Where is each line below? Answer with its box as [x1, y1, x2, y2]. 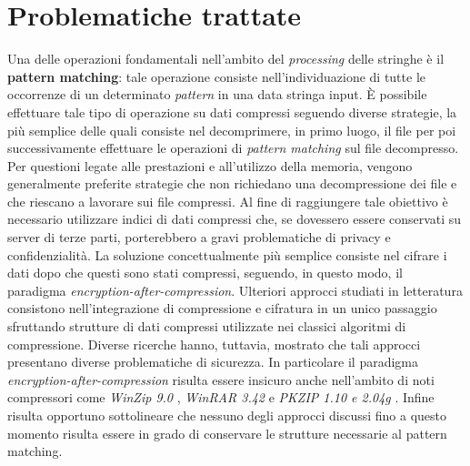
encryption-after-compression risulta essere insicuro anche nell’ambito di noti [7, 370, 435, 389]
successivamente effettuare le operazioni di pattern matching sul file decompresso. [7, 138, 459, 157]
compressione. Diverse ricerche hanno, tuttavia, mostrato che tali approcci [7, 334, 421, 353]
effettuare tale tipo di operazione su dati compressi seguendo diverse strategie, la [7, 102, 457, 121]
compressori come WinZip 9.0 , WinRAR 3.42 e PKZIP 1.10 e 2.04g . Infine [7, 388, 435, 407]
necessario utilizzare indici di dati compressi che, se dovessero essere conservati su [7, 209, 462, 228]
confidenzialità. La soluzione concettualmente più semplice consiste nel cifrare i [7, 245, 447, 264]
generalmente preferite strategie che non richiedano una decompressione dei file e [7, 174, 457, 193]
